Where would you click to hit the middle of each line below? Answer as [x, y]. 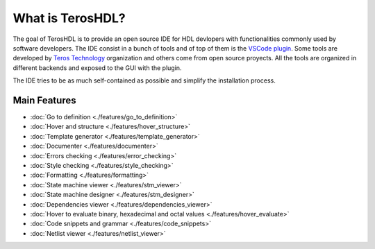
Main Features [44, 100]
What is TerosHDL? [69, 18]
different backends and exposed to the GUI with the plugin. [97, 68]
